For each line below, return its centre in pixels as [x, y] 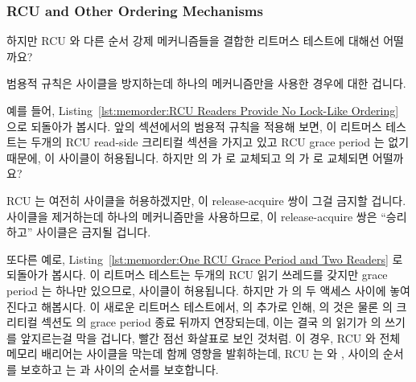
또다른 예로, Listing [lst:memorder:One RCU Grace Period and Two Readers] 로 [205, 259]
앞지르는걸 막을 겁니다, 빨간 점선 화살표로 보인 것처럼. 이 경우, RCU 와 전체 [210, 337]
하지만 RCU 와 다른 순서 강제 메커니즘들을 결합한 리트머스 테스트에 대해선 [193, 41]
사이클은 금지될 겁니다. [94, 232]
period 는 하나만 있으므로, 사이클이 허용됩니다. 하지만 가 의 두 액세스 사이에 [196, 290]
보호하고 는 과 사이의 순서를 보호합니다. [119, 369]
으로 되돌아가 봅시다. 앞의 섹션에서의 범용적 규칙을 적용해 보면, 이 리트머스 [194, 126]
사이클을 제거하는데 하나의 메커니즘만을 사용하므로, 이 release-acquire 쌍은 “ [196, 216]
